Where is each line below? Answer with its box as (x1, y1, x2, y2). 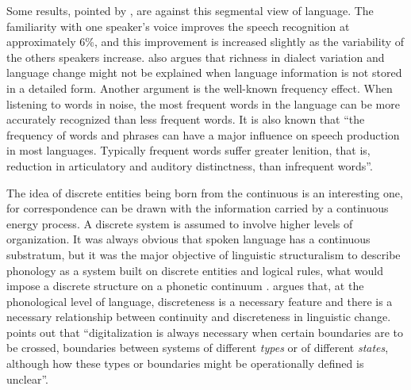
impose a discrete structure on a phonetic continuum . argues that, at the (6, 277, 364, 294)
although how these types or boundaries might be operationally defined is (6, 355, 364, 372)
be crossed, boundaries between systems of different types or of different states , (6, 339, 389, 356)
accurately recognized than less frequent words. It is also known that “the (6, 111, 365, 128)
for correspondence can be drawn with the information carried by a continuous (6, 200, 389, 216)
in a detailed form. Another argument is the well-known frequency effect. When (6, 79, 393, 96)
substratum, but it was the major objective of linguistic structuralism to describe (6, 246, 401, 262)
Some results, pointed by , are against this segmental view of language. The (6, 2, 374, 18)
